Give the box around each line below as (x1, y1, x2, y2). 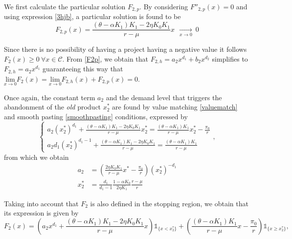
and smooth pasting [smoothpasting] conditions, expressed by (4, 111, 188, 122)
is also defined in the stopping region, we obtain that (90, 198, 248, 208)
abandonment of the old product (4, 102, 101, 112)
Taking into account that (4, 198, 79, 208)
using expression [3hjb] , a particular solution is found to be (4, 11, 181, 22)
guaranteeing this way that (43, 64, 123, 74)
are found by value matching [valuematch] (112, 102, 238, 112)
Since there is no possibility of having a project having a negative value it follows (4, 44, 247, 54)
